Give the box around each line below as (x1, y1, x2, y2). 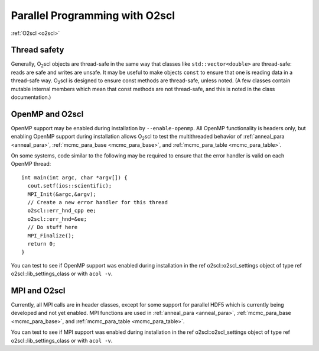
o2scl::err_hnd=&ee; (27, 215, 87, 222)
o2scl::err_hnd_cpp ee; (27, 207, 97, 214)
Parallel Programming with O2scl (11, 9, 175, 22)
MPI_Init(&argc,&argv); (27, 191, 97, 198)
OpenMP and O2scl (11, 109, 84, 119)
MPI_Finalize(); (27, 232, 75, 239)
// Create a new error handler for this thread (27, 199, 168, 206)
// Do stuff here (27, 224, 78, 231)
